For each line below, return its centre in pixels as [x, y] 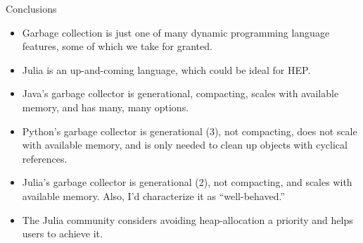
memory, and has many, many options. [106, 107]
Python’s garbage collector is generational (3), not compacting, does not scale [190, 131]
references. [45, 158]
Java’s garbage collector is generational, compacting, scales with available [180, 93]
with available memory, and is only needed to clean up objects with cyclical [185, 145]
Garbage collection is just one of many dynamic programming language [176, 32]
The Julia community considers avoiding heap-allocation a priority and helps [187, 219]
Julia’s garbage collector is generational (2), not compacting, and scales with [187, 182]
